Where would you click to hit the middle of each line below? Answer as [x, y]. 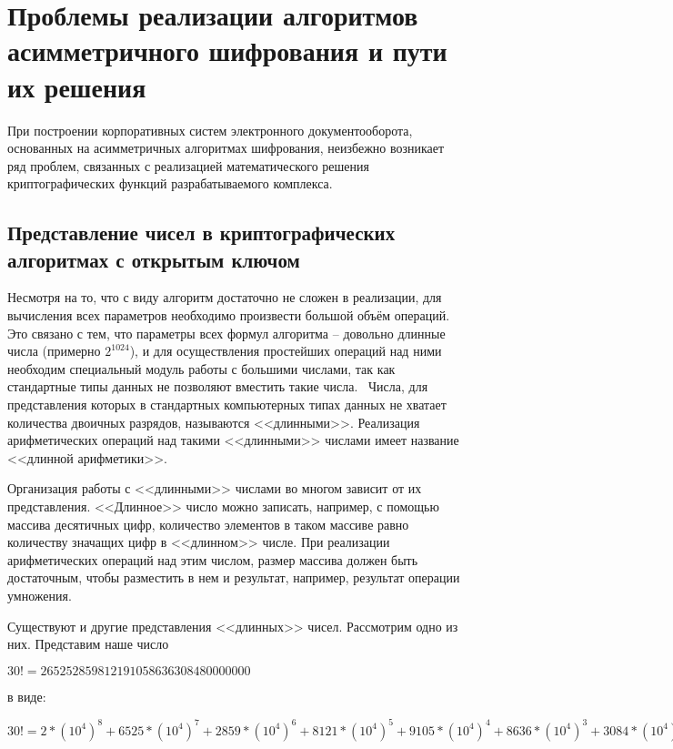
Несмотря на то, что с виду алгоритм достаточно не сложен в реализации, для [225, 297]
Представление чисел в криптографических [201, 233]
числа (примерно [54, 351]
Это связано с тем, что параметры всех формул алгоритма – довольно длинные [226, 333]
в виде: [27, 696]
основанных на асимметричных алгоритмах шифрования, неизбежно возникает [226, 148]
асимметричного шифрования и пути [227, 51]
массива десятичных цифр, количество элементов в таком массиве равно [208, 524]
